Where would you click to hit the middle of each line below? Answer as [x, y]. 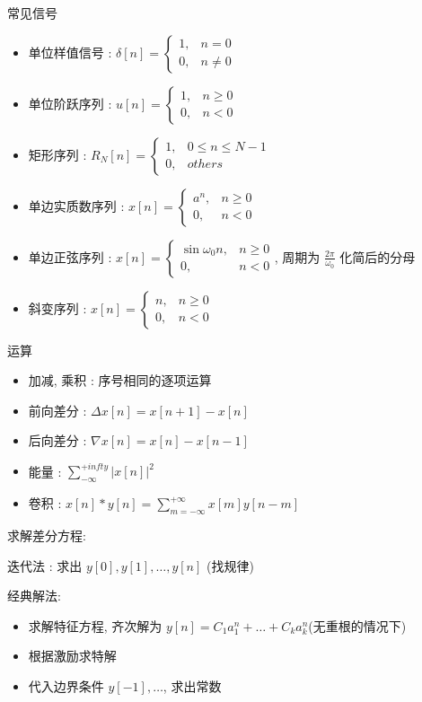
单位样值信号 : [70, 52]
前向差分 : [57, 410]
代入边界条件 [66, 686]
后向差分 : [57, 440]
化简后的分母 [378, 256]
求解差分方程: [47, 535]
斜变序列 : [57, 307]
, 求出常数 [192, 686]
